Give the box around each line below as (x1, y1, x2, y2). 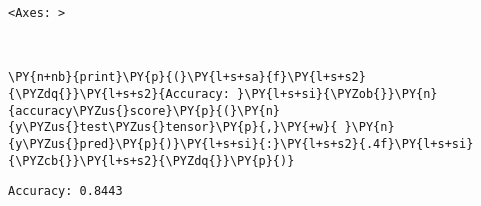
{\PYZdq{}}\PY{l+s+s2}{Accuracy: (8, 86, 230, 101)
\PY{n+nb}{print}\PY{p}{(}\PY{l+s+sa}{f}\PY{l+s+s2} (8, 70, 366, 85)
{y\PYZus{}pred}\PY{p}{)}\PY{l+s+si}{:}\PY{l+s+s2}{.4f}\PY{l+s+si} (8, 136, 474, 151)
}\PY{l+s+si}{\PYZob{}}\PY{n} (237, 86, 438, 101)
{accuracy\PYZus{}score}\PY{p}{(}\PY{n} (8, 103, 281, 118)
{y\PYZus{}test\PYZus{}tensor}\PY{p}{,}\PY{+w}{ (8, 120, 338, 135)
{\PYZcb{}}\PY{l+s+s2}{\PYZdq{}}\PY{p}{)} (8, 153, 295, 168)
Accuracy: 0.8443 (8, 184, 123, 199)
